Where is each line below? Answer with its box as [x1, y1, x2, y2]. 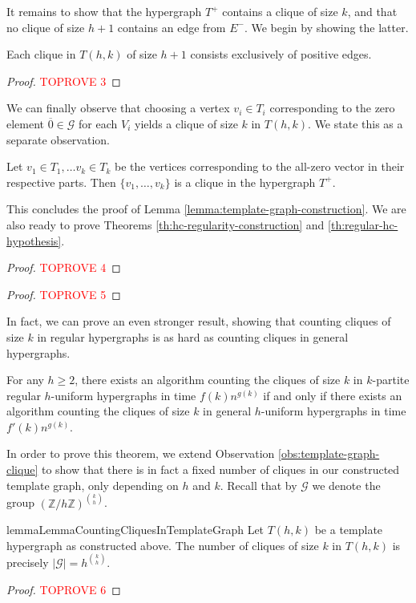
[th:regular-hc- [328, 216, 398, 233]
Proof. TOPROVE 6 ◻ [6, 581, 121, 597]
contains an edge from [117, 18, 226, 35]
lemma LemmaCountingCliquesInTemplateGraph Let [6, 521, 265, 538]
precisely [6, 553, 49, 570]
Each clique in [6, 46, 76, 63]
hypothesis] [6, 232, 62, 249]
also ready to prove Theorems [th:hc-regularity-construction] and [6, 216, 325, 233]
